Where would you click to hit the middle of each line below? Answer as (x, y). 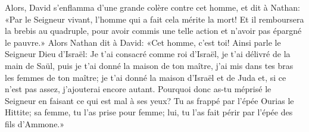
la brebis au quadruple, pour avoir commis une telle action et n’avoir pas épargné (153, 31)
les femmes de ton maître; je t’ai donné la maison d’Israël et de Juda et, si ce (146, 77)
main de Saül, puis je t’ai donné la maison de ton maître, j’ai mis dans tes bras (149, 65)
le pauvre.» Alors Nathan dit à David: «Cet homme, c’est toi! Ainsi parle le (143, 42)
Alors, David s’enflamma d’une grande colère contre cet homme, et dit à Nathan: (152, 7)
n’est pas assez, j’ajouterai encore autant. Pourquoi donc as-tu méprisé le (138, 89)
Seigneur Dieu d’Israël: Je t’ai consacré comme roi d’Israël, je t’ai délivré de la (148, 54)
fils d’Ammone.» (35, 123)
